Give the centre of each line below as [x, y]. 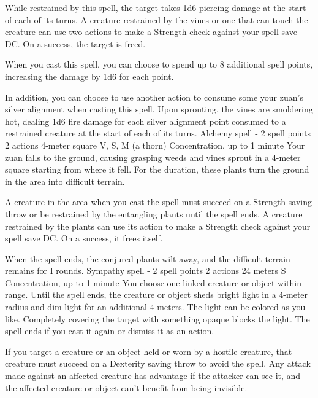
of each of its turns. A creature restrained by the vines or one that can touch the [157, 19]
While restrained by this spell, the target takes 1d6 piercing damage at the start [156, 7]
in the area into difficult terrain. [65, 181]
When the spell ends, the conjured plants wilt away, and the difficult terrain [148, 258]
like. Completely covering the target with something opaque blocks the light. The [157, 318]
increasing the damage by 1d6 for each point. [89, 76]
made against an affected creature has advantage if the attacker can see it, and [153, 376]
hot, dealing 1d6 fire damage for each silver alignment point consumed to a [146, 121]
